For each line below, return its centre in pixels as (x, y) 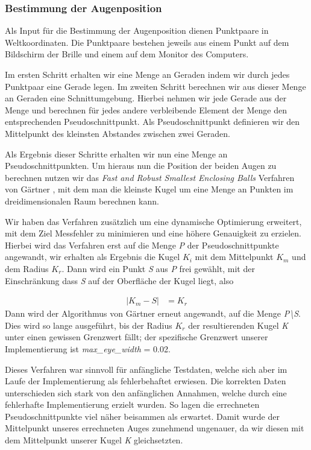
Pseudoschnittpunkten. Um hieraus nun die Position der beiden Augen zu (141, 166)
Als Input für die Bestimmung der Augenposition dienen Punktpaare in (137, 30)
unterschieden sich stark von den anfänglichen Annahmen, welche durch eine (146, 392)
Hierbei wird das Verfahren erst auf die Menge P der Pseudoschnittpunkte (142, 245)
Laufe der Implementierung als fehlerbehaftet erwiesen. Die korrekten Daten (146, 381)
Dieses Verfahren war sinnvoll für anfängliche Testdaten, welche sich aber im (146, 369)
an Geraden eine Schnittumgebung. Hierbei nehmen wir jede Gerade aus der (146, 98)
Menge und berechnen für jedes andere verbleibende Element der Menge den (146, 109)
